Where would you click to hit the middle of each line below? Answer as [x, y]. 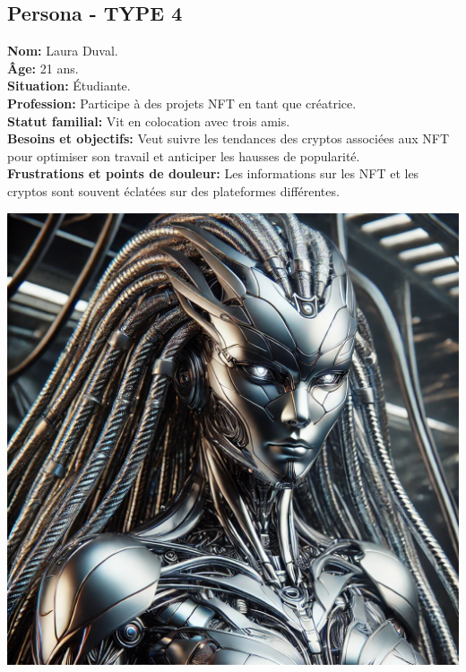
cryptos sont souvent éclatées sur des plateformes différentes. [173, 190]
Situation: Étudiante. [69, 86]
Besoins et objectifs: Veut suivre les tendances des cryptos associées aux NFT [229, 138]
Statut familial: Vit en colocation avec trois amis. [149, 121]
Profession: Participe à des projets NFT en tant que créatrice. [182, 103]
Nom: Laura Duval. [63, 51]
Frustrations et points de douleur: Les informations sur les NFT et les [213, 173]
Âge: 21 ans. [43, 68]
